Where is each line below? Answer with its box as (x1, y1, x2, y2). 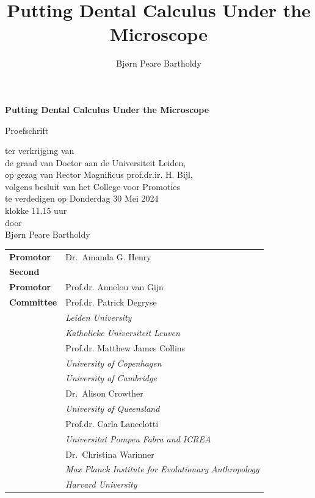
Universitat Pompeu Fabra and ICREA (65, 432, 211, 445)
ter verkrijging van (5, 144, 74, 157)
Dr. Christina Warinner (65, 447, 154, 460)
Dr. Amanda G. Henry (65, 250, 151, 263)
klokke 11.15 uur (5, 204, 67, 217)
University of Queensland (65, 402, 160, 415)
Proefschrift (5, 123, 49, 136)
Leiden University (65, 310, 132, 323)
